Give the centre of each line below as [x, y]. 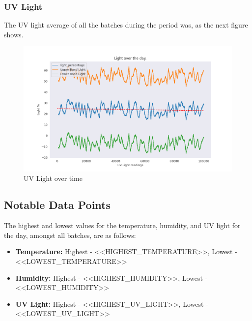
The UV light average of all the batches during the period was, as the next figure [126, 25]
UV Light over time [53, 178]
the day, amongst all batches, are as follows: [70, 235]
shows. [14, 34]
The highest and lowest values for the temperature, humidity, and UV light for [122, 225]
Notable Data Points [57, 205]
